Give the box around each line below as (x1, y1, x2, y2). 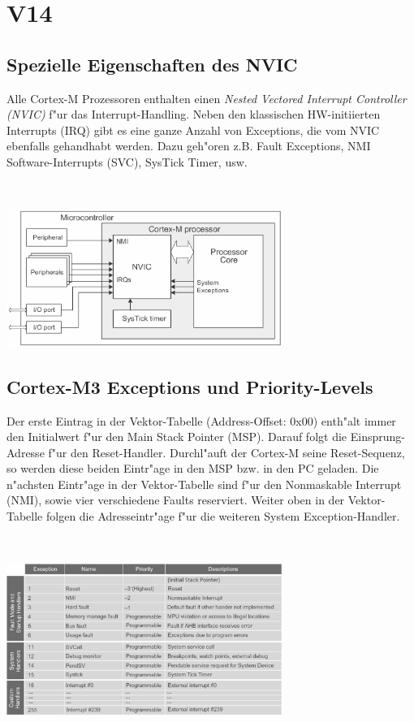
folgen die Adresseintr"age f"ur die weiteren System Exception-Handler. (45, 508, 400, 525)
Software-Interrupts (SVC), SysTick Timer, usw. (6, 153, 248, 170)
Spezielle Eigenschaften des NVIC (6, 51, 298, 76)
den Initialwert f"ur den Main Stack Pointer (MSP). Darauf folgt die (6, 428, 347, 445)
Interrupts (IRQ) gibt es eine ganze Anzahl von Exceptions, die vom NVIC (6, 121, 380, 138)
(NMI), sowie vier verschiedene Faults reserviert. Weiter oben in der (6, 491, 345, 508)
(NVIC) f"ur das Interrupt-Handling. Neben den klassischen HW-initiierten (6, 106, 381, 123)
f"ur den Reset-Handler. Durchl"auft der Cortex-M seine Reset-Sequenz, (48, 443, 405, 460)
